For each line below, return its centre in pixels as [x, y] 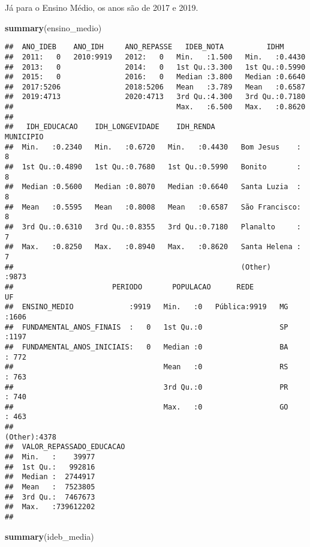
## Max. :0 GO [147, 407]
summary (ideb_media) [49, 536]
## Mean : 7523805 [50, 487]
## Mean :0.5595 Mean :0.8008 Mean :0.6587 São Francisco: [153, 207]
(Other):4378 [31, 437]
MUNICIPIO [24, 137]
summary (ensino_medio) [53, 27]
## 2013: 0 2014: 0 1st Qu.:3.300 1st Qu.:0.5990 [155, 67]
